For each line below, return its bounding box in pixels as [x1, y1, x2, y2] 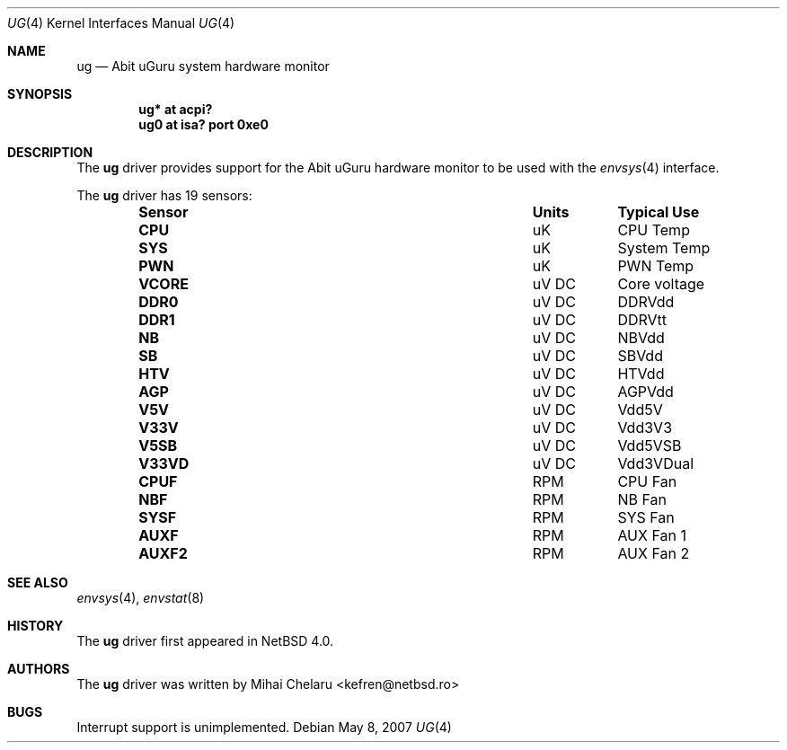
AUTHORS [7, 661, 70, 676]
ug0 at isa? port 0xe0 [138, 117, 269, 132]
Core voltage [617, 275, 705, 293]
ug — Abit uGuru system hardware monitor [76, 58, 330, 74]
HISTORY [7, 618, 64, 633]
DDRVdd [617, 293, 675, 311]
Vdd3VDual [617, 454, 694, 472]
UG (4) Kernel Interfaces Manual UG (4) [7, 15, 235, 31]
